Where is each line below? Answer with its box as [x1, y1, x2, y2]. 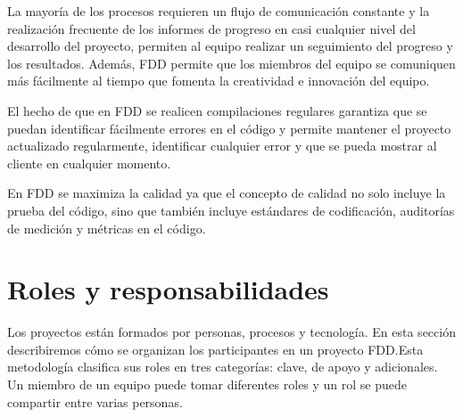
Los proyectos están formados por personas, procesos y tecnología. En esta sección [7, 323, 456, 341]
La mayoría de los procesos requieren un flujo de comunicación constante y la [7, 2, 430, 20]
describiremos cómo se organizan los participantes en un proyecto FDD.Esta [7, 339, 424, 358]
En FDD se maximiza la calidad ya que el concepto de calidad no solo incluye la [7, 184, 446, 202]
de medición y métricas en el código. [7, 218, 206, 237]
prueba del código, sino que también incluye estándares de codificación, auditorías [7, 200, 455, 219]
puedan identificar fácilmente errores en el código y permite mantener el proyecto [7, 119, 451, 137]
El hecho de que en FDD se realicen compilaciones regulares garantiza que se [7, 101, 427, 119]
